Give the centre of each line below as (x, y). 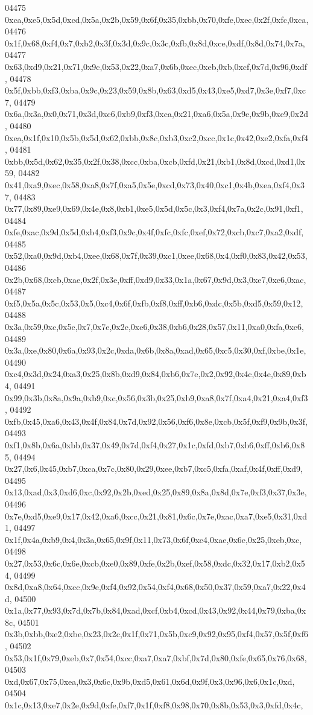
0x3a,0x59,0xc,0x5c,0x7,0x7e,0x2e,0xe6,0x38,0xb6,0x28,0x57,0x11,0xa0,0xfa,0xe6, (154, 327)
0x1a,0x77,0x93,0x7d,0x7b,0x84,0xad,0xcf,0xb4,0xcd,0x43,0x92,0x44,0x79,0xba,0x (156, 610)
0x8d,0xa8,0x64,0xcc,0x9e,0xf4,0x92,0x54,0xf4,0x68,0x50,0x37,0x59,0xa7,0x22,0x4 (155, 587)
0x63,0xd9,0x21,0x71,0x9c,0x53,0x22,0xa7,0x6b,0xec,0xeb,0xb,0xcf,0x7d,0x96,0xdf (156, 66)
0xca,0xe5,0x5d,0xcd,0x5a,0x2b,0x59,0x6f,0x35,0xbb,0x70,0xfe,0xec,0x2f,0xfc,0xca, (157, 19)
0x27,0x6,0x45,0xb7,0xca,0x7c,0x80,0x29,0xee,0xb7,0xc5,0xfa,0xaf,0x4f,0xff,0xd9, (154, 469)
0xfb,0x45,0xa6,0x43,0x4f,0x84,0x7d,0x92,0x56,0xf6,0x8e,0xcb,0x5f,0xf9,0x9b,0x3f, (156, 421)
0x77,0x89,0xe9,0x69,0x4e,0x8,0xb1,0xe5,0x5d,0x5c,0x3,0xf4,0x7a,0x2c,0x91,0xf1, (154, 208)
